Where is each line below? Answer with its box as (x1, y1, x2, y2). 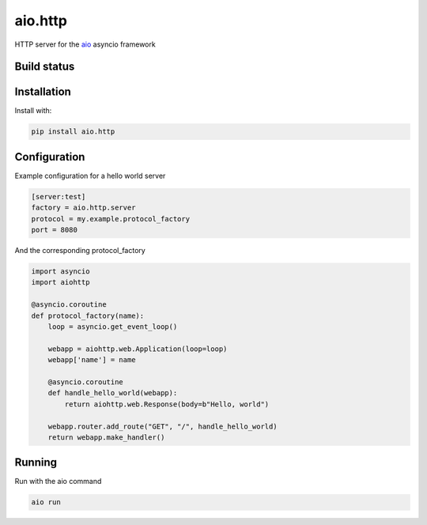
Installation (14, 85, 71, 99)
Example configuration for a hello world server (14, 171, 166, 180)
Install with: (14, 106, 52, 115)
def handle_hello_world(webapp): (47, 388, 178, 398)
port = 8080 (31, 225, 78, 235)
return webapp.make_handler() (47, 432, 165, 442)
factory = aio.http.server (31, 203, 136, 213)
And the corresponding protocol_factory (14, 246, 145, 255)
